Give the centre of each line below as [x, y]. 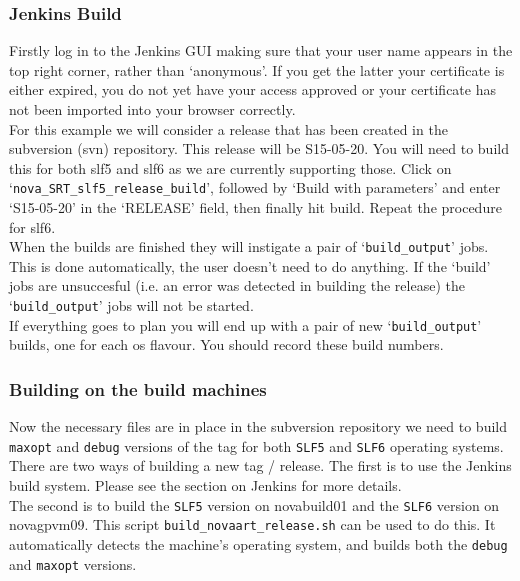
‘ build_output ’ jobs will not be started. [131, 305]
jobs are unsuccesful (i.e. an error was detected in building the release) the [237, 285]
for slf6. [32, 226]
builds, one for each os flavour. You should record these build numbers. [226, 344]
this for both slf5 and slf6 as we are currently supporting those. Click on [230, 167]
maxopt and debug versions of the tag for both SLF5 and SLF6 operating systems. [256, 445]
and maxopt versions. [73, 563]
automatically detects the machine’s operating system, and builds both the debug [258, 543]
